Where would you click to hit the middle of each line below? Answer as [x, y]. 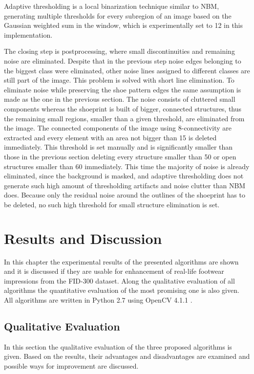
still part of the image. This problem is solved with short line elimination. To [119, 80]
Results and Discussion [83, 238]
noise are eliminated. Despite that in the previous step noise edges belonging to [123, 60]
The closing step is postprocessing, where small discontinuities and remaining [119, 51]
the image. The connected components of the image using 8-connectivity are [118, 128]
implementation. [28, 34]
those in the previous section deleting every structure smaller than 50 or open [120, 156]
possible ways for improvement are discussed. [71, 365]
